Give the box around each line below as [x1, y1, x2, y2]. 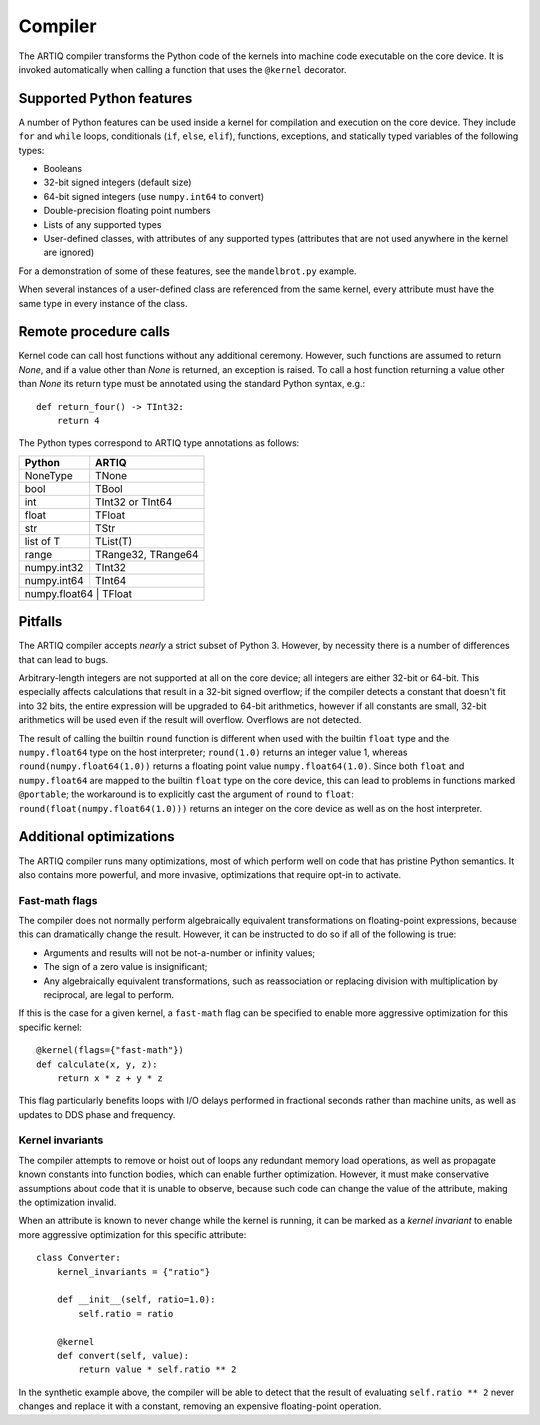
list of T [24, 534, 61, 548]
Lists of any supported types [43, 218, 162, 230]
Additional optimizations [18, 828, 175, 845]
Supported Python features [18, 90, 193, 107]
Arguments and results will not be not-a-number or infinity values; [43, 946, 316, 959]
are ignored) [43, 246, 95, 259]
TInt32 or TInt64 [95, 495, 173, 509]
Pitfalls [18, 613, 63, 630]
